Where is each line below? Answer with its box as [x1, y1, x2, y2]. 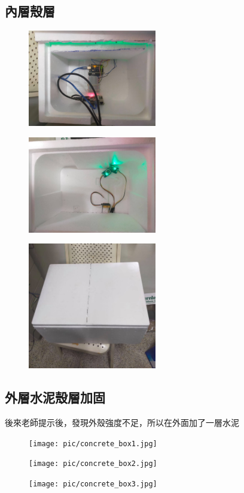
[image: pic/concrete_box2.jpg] [29, 459, 157, 468]
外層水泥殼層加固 [5, 388, 105, 407]
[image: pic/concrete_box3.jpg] [29, 479, 157, 488]
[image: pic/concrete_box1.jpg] [29, 439, 157, 448]
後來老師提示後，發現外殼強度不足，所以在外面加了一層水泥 [5, 416, 239, 429]
